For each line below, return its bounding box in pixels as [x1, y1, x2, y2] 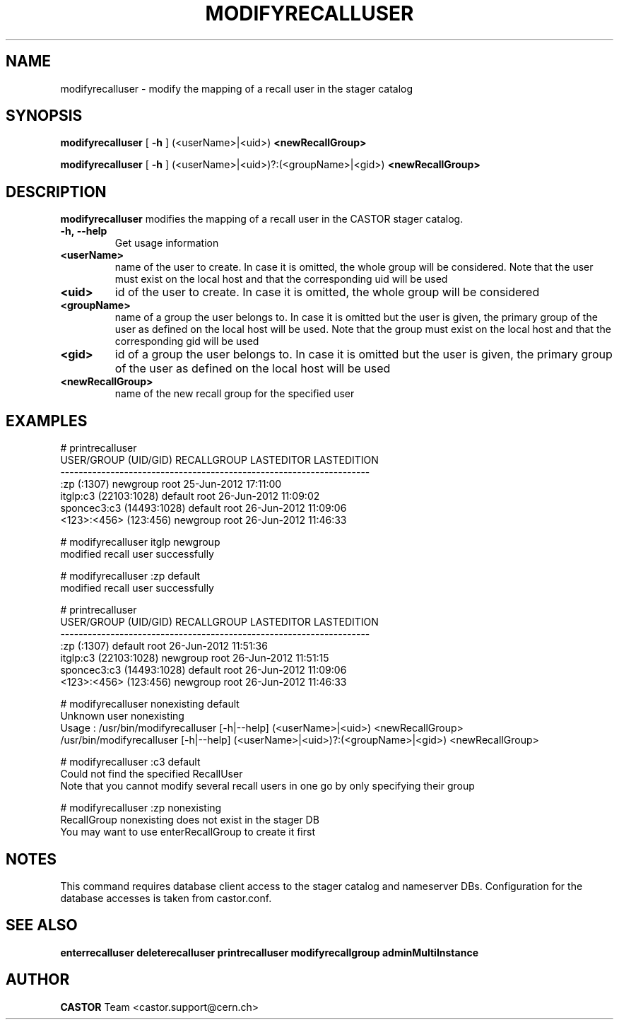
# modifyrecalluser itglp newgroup [60, 536, 220, 549]
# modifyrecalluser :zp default [60, 570, 201, 582]
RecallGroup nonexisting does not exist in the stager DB [60, 814, 319, 826]
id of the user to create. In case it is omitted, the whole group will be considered [114, 285, 540, 300]
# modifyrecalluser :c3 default [60, 756, 201, 768]
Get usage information [114, 237, 219, 250]
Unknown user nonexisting [60, 710, 184, 722]
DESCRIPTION [6, 182, 107, 201]
